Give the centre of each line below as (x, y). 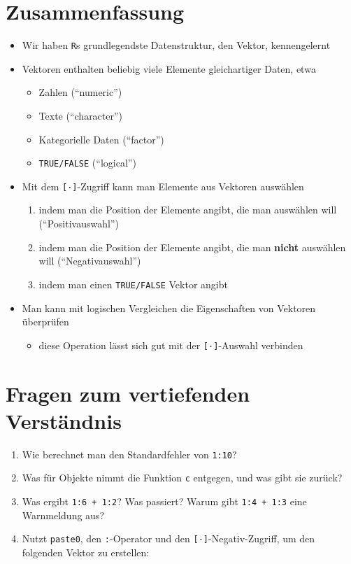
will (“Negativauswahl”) (90, 261)
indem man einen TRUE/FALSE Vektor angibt (133, 284)
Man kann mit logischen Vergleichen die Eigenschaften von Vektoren (169, 308)
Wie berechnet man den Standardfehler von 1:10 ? (129, 454)
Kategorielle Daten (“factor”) (101, 139)
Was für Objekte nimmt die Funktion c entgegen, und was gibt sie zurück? (182, 478)
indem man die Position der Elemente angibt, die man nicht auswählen (192, 247)
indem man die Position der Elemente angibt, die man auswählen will (188, 210)
